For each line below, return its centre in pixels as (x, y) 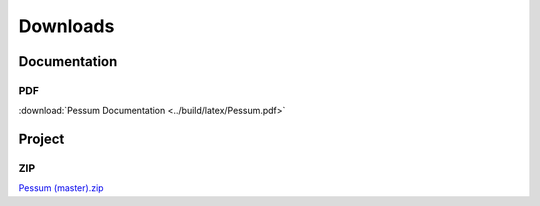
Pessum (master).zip (61, 188)
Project (41, 139)
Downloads (66, 26)
